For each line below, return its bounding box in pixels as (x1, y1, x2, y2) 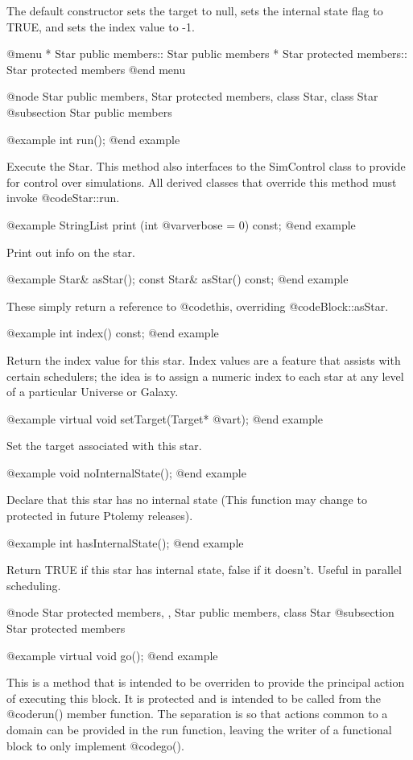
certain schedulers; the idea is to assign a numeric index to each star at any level (6, 367, 404, 384)
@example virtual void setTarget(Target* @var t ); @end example (6, 410, 324, 427)
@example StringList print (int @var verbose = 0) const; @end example (6, 216, 356, 233)
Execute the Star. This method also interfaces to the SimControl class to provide (6, 158, 406, 175)
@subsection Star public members (6, 103, 172, 120)
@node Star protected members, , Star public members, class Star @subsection (6, 604, 394, 621)
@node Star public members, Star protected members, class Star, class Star (6, 88, 378, 105)
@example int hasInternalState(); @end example (6, 534, 244, 551)
